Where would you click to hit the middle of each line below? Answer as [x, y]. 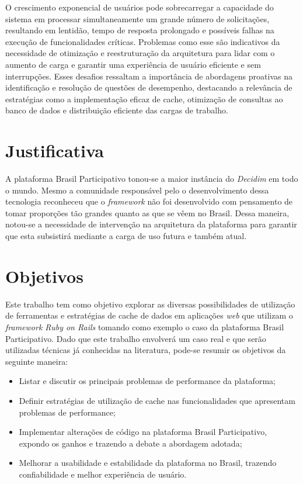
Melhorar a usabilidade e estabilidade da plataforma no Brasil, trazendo [148, 463]
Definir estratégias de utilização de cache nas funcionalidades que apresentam [157, 400]
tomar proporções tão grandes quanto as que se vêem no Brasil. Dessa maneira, [147, 212]
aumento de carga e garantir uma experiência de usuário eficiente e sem [133, 64]
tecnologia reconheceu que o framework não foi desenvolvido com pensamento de [149, 201]
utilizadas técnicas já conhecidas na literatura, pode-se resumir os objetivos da [146, 350]
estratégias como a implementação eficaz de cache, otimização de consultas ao [144, 98]
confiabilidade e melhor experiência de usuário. [103, 474]
